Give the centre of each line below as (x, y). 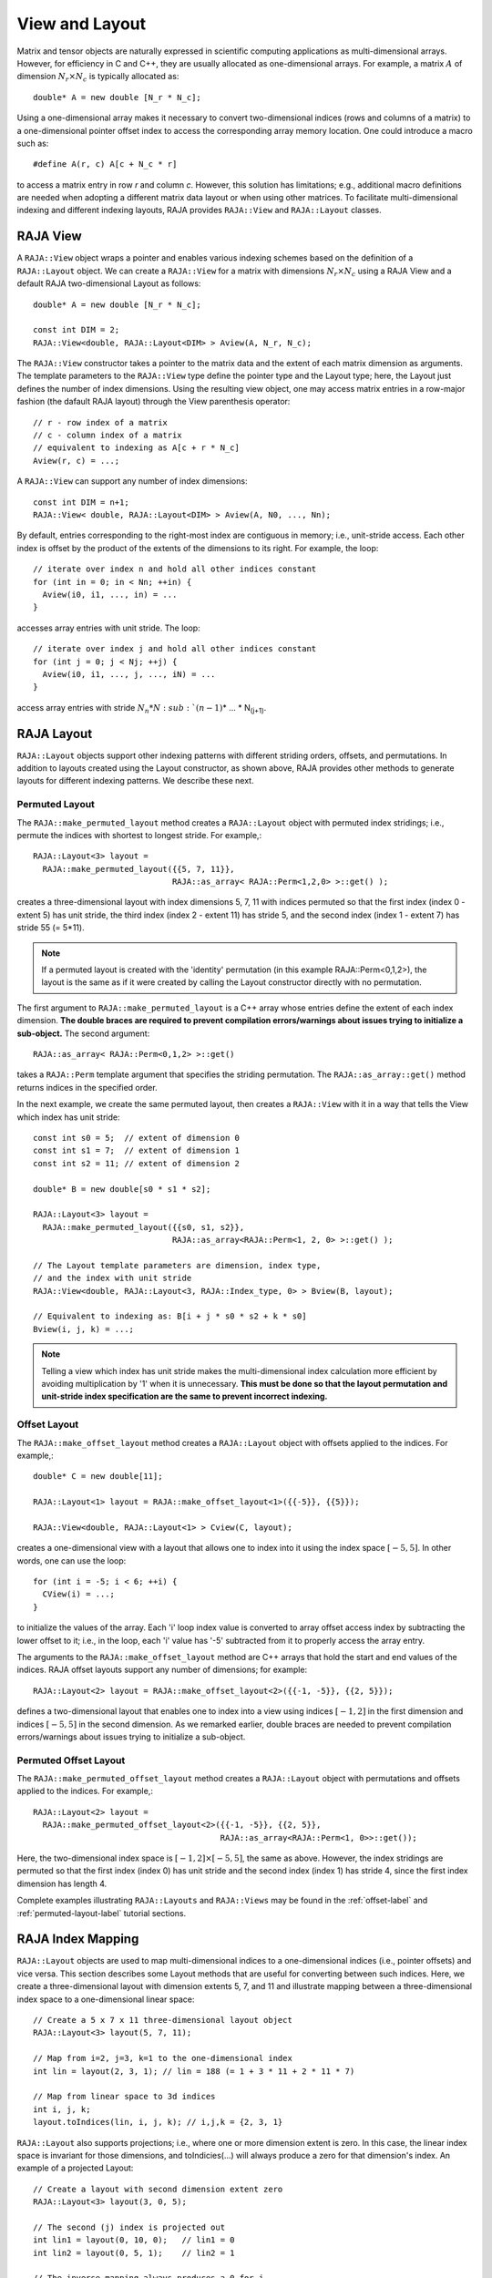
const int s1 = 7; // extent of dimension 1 (137, 1151)
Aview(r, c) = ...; (77, 461)
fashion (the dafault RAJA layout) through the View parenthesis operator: (154, 402)
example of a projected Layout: (75, 2168)
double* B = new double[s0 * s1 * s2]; (122, 1189)
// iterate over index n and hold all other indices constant (175, 569)
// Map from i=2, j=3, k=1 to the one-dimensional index (163, 2058)
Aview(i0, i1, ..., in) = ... (110, 594)
